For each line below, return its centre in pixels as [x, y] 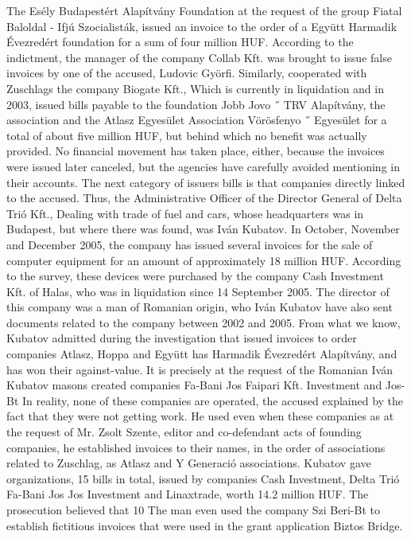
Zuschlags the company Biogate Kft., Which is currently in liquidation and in [195, 88]
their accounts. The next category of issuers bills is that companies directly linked [206, 182]
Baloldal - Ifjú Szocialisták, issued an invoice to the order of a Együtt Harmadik [202, 26]
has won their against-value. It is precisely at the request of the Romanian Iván [200, 369]
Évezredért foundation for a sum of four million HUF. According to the [180, 42]
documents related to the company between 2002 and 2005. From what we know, [204, 322]
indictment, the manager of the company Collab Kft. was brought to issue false [199, 57]
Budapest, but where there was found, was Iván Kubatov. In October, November [203, 229]
